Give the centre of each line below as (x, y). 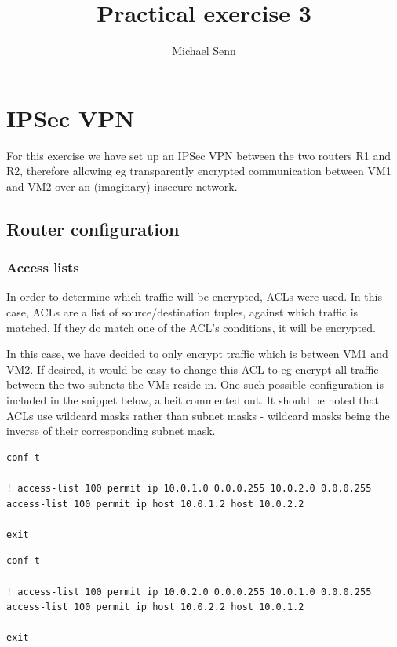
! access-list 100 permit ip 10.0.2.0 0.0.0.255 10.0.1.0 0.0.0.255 (189, 592)
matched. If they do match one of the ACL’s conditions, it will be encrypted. (191, 327)
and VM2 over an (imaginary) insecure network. (122, 186)
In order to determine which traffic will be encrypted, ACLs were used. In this (194, 296)
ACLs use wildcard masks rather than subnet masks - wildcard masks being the (198, 415)
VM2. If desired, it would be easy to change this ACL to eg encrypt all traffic (193, 369)
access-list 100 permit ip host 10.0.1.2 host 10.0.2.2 (155, 504)
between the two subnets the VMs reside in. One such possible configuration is (195, 384)
